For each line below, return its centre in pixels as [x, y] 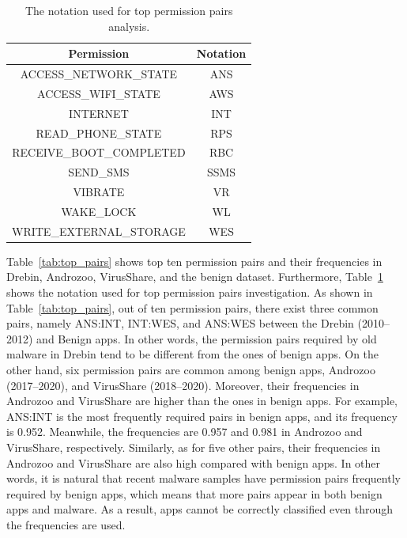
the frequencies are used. [66, 524]
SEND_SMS [99, 172]
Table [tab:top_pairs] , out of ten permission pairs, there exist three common [192, 307]
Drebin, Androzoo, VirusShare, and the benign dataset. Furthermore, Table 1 [195, 277]
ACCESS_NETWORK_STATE [99, 74]
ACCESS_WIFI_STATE [99, 93]
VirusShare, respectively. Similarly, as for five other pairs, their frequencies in [194, 447]
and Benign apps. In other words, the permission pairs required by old [207, 338]
